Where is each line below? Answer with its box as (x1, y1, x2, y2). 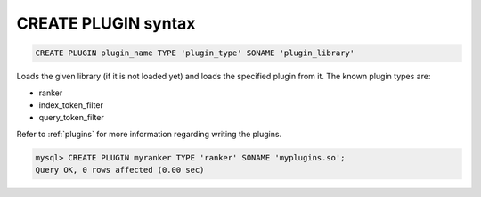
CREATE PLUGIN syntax (16, 13, 196, 33)
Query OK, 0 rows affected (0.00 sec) (35, 165, 205, 176)
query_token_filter (38, 112, 104, 123)
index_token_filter (38, 99, 104, 111)
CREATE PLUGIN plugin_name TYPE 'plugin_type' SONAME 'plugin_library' (35, 48, 355, 58)
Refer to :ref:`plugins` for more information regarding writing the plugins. (16, 128, 282, 139)
